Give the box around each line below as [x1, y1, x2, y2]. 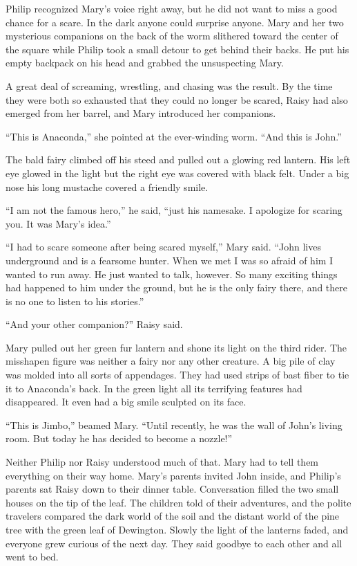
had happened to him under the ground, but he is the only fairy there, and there [6, 280, 348, 295]
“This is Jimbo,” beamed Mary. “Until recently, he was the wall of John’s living [6, 417, 342, 432]
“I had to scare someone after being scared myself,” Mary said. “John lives [6, 239, 321, 254]
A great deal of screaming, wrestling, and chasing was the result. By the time [6, 78, 333, 93]
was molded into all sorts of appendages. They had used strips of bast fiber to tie [6, 367, 349, 382]
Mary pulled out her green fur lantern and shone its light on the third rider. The [6, 340, 347, 354]
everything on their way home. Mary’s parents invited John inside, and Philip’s [6, 468, 341, 482]
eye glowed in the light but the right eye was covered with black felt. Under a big [6, 165, 349, 180]
